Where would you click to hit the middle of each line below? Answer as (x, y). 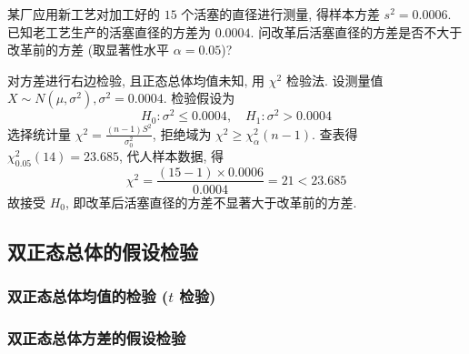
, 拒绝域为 (182, 133)
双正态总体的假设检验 (103, 251)
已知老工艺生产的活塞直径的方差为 (109, 31)
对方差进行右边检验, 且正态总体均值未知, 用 (136, 80)
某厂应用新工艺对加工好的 (84, 14)
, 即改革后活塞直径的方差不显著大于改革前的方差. (211, 202)
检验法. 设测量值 (334, 80)
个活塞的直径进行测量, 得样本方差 (280, 14)
